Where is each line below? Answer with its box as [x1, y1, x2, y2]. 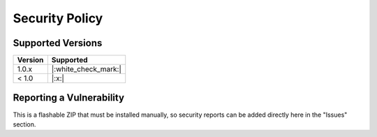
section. [13, 120, 36, 129]
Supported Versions [13, 37, 103, 49]
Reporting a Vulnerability [13, 92, 125, 104]
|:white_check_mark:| [51, 64, 122, 74]
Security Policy [13, 10, 103, 26]
